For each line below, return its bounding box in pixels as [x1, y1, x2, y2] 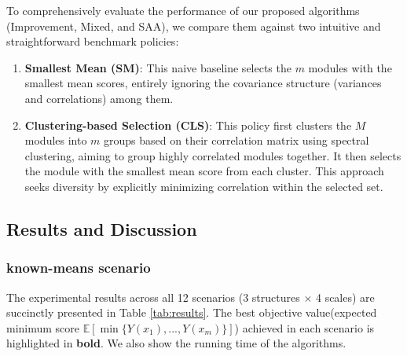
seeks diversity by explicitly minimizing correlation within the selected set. [24, 178, 383, 194]
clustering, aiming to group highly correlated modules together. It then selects [24, 147, 401, 163]
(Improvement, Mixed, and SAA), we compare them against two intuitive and [6, 17, 381, 34]
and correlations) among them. [24, 90, 174, 106]
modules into [24, 132, 87, 149]
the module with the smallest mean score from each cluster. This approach [24, 163, 384, 179]
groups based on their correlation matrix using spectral [104, 132, 369, 149]
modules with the [308, 59, 392, 75]
